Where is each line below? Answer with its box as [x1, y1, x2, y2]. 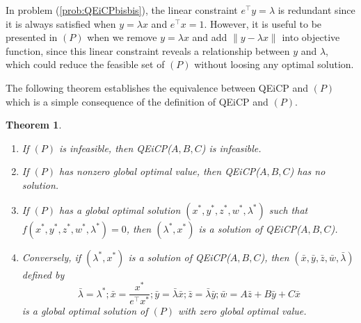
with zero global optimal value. [178, 304, 307, 318]
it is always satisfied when [6, 16, 116, 31]
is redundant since [278, 3, 355, 17]
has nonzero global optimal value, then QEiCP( [58, 164, 259, 179]
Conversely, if [22, 249, 81, 264]
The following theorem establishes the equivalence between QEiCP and [6, 80, 309, 94]
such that [268, 202, 308, 217]
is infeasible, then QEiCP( [58, 140, 172, 155]
